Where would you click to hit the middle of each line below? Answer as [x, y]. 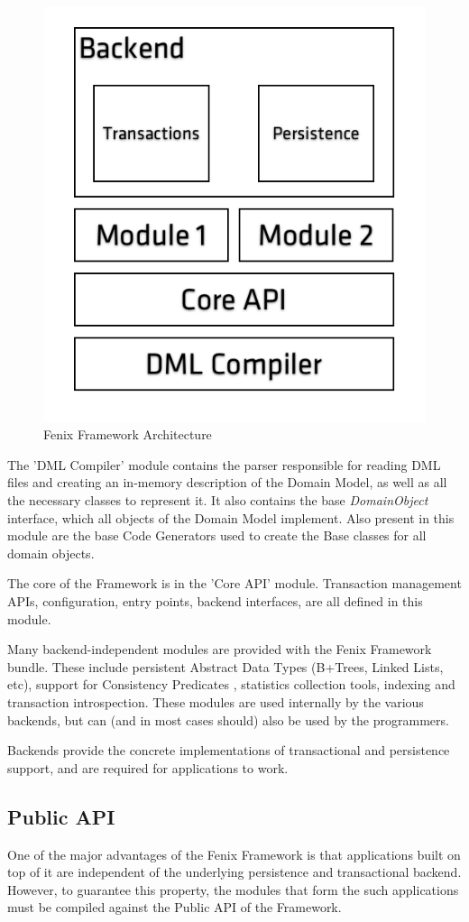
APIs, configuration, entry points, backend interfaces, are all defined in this [215, 601]
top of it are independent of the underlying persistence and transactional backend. [234, 872]
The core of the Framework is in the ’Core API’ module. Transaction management [234, 583]
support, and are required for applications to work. [148, 767]
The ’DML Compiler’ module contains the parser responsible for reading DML [224, 464]
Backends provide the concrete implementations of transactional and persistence [229, 750]
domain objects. [51, 553]
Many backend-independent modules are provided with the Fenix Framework [220, 649]
